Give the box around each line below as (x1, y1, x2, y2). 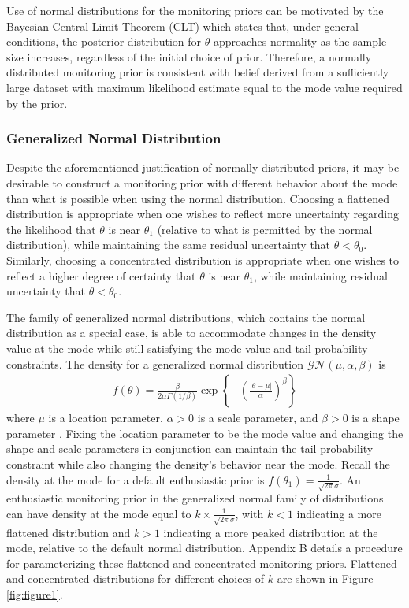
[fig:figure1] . (6, 585, 63, 602)
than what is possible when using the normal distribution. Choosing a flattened (6, 190, 389, 206)
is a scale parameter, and (197, 410, 318, 426)
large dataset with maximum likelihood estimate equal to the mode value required (6, 79, 403, 95)
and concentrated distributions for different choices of (6, 570, 265, 587)
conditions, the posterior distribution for (6, 33, 202, 50)
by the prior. (6, 95, 68, 111)
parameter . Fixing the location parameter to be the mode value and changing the (6, 424, 403, 441)
